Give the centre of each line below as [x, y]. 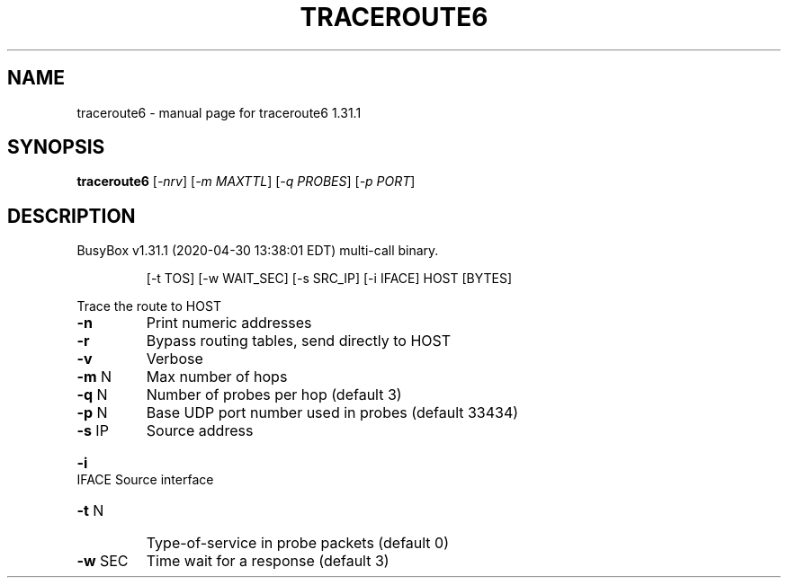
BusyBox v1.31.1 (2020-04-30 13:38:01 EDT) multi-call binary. [258, 251]
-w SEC [103, 561]
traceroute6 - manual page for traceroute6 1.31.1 [219, 112]
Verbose [175, 359]
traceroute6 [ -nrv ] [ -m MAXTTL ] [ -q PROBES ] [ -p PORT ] [246, 182]
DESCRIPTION [72, 216]
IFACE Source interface [145, 480]
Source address [200, 431]
